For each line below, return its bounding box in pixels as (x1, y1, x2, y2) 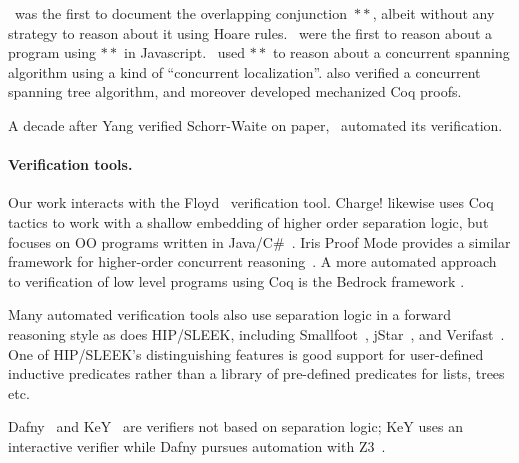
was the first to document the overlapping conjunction (14, 3, 347, 23)
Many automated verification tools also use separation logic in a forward (8, 304, 452, 325)
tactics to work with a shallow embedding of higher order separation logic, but (8, 211, 489, 232)
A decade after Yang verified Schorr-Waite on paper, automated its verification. (8, 114, 503, 135)
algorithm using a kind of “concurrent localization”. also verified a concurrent (8, 61, 481, 82)
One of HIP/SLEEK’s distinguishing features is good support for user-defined (8, 343, 484, 364)
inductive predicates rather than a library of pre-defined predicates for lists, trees (8, 363, 505, 384)
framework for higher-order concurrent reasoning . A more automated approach (8, 251, 497, 272)
